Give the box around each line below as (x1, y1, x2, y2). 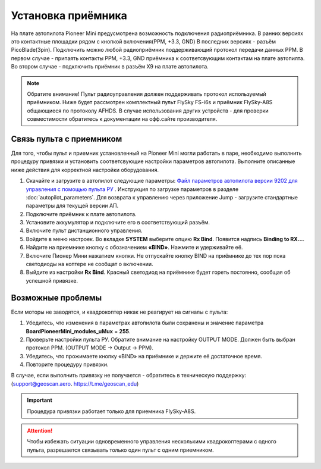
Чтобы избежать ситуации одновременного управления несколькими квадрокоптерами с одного (27, 438, 276, 445)
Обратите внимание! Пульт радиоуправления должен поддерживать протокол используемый (27, 90, 267, 98)
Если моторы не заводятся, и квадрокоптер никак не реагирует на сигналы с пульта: (11, 308, 228, 315)
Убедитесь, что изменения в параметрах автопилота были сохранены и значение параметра (26, 319, 264, 327)
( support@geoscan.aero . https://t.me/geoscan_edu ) (11, 380, 139, 387)
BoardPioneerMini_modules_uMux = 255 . (26, 327, 131, 334)
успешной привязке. (26, 277, 78, 284)
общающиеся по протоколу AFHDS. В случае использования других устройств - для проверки (27, 107, 269, 114)
